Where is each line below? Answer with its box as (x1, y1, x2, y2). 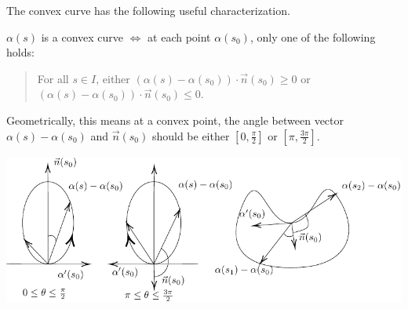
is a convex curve (41, 28, 123, 45)
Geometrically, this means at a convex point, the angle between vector (6, 111, 344, 128)
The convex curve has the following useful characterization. (6, 2, 290, 18)
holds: (6, 44, 35, 60)
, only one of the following (250, 28, 376, 45)
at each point (148, 28, 211, 45)
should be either (151, 127, 230, 144)
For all (37, 70, 69, 86)
